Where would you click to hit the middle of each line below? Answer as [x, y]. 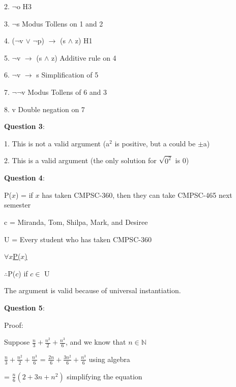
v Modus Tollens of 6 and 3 [64, 92]
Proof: [14, 325]
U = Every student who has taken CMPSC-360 [78, 239]
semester [18, 205]
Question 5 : [24, 307]
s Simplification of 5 [67, 75]
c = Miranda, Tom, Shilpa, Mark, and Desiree [76, 222]
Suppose [17, 342]
